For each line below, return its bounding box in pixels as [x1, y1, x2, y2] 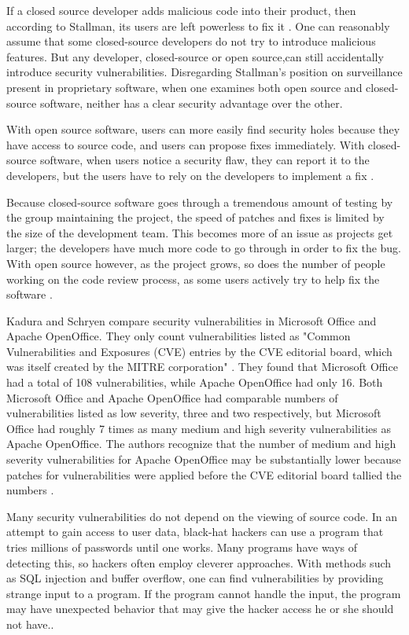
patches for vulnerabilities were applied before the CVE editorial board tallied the [6, 466, 402, 483]
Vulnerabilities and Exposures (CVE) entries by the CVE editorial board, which [6, 343, 392, 359]
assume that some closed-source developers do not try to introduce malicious [6, 33, 376, 50]
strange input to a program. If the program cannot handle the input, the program [6, 585, 401, 601]
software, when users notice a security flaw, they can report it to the [39, 152, 370, 168]
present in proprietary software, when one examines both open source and [6, 79, 363, 95]
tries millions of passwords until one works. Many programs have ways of [6, 539, 358, 555]
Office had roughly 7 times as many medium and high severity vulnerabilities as [6, 420, 391, 436]
